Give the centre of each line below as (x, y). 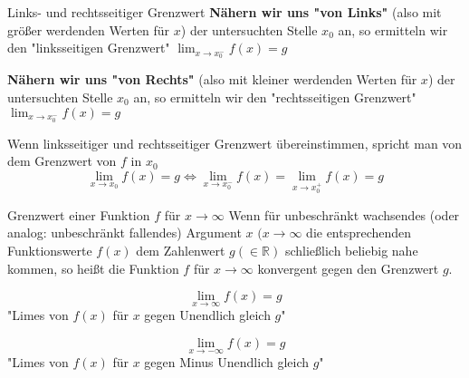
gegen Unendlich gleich (207, 315)
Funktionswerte (50, 250)
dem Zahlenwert (181, 250)
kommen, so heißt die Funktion (93, 268)
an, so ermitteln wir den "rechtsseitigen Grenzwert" (275, 97)
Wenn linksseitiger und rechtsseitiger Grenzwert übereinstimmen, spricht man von (235, 143)
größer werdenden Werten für (89, 29)
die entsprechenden (359, 233)
